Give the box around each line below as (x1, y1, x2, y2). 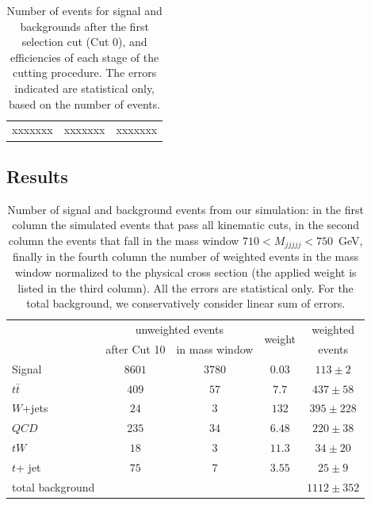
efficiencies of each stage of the (10, 48, 159, 65)
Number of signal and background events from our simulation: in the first (7, 201, 364, 217)
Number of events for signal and (6, 2, 163, 18)
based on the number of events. (9, 95, 161, 112)
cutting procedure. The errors (13, 64, 157, 81)
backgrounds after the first (20, 17, 149, 34)
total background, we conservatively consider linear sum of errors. (26, 295, 346, 312)
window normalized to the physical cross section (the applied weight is (14, 263, 357, 280)
